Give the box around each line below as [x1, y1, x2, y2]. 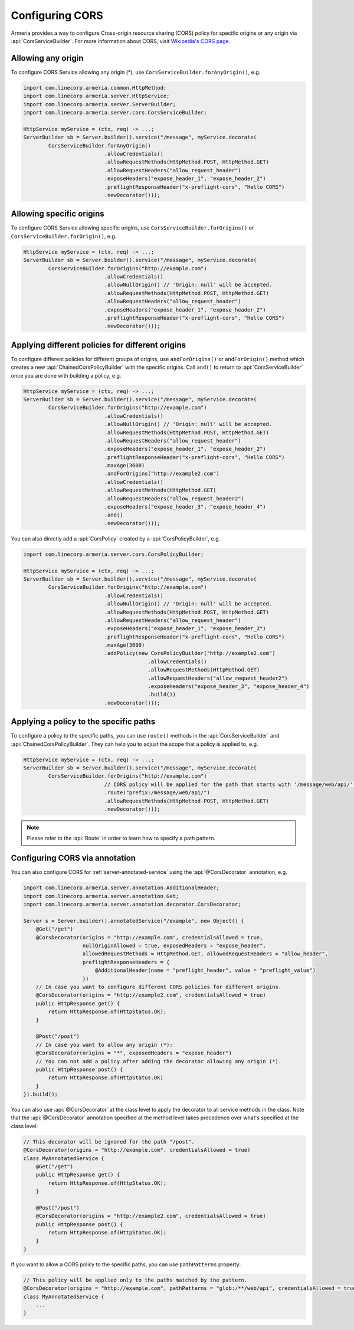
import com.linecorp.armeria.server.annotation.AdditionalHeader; [23, 885, 219, 891]
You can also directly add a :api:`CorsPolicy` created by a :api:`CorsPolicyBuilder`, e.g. [11, 535, 221, 542]
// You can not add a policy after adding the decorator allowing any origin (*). [35, 1058, 282, 1064]
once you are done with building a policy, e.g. [11, 372, 122, 379]
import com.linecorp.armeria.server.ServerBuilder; [23, 101, 176, 107]
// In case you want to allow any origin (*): [35, 1041, 173, 1048]
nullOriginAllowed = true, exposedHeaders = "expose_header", [82, 942, 267, 949]
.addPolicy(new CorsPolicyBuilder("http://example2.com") [104, 650, 276, 657]
